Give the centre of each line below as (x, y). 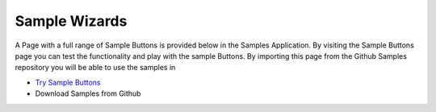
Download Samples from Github (88, 93)
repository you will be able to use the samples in (95, 68)
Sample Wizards (71, 21)
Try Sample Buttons (68, 82)
